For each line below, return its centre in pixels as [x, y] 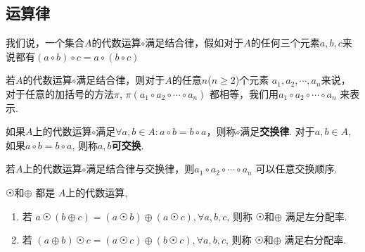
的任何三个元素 [285, 43]
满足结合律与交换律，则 [140, 169]
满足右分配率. [315, 240]
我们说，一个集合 [45, 43]
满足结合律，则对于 [121, 80]
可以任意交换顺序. [296, 169]
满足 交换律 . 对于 [277, 131]
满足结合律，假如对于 [194, 43]
